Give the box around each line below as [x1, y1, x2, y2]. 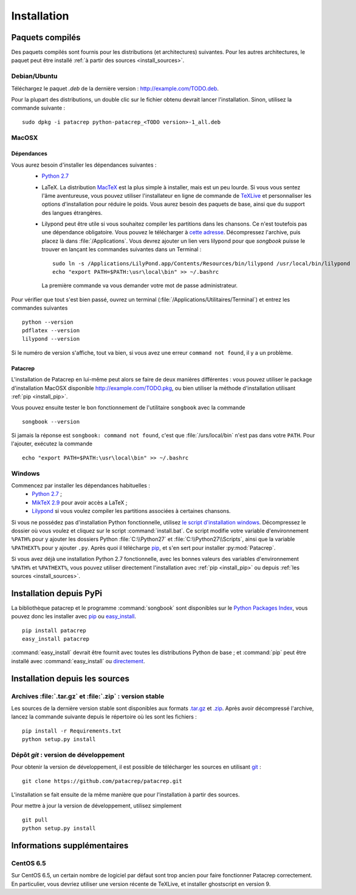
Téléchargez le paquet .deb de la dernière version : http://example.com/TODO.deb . [11, 85, 219, 92]
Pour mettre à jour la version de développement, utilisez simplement [11, 802, 182, 809]
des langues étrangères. [41, 209, 103, 216]
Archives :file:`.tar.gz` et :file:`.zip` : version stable [11, 692, 165, 700]
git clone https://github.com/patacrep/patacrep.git [22, 778, 182, 784]
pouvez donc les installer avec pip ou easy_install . [11, 613, 137, 620]
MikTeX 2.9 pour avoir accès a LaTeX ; [32, 499, 128, 506]
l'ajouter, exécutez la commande [11, 440, 93, 447]
